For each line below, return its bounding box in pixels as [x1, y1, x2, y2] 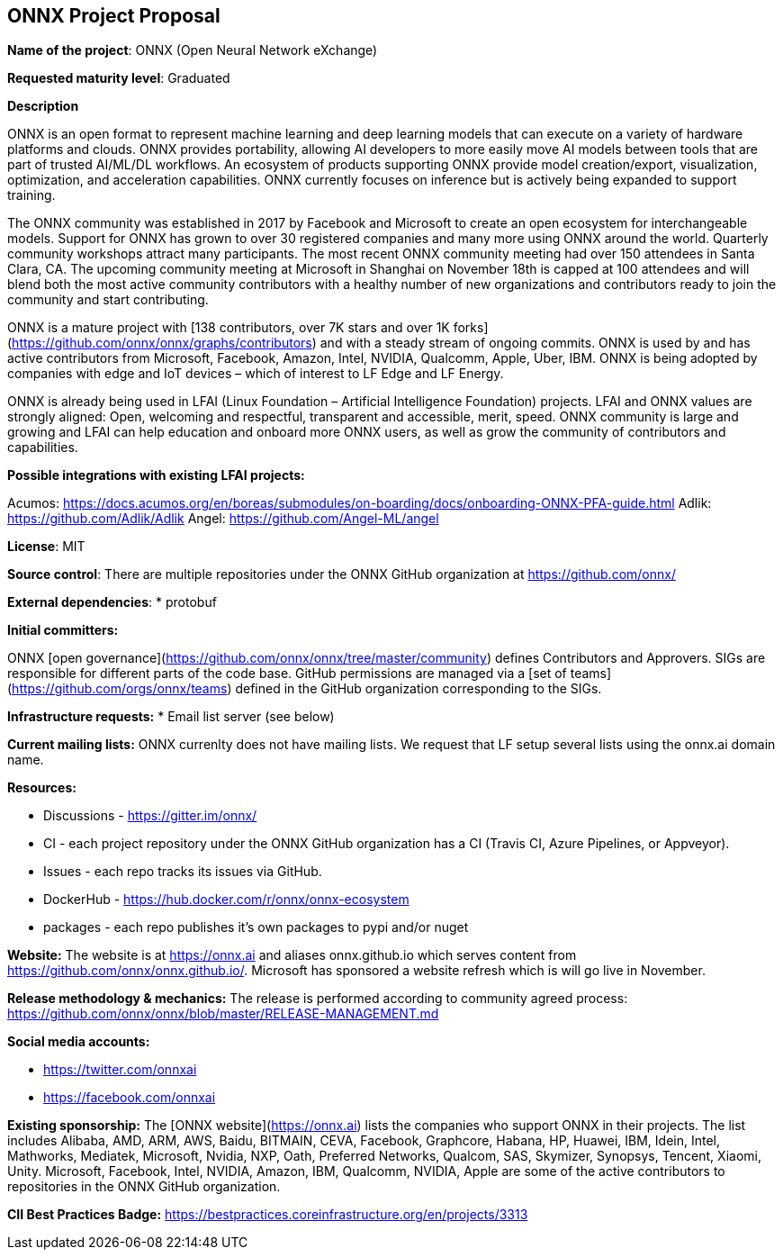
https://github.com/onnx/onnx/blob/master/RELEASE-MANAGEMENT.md [7, 1006, 439, 1022]
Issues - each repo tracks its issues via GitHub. [43, 864, 322, 880]
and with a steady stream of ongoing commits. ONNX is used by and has [319, 335, 751, 351]
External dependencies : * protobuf [7, 594, 217, 610]
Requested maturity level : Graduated [7, 70, 230, 86]
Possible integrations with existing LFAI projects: [7, 467, 305, 484]
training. [7, 187, 56, 203]
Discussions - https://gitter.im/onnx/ [43, 808, 257, 824]
